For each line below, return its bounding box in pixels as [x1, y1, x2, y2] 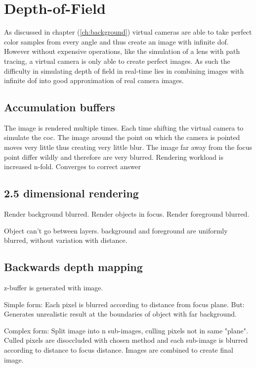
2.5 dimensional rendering [4, 185, 139, 201]
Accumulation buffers [4, 99, 115, 115]
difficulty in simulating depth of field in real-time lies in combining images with [4, 65, 244, 76]
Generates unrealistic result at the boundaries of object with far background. [4, 309, 237, 319]
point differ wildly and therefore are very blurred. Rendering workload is [4, 151, 224, 162]
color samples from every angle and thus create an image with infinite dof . [4, 36, 229, 46]
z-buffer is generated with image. [4, 282, 103, 293]
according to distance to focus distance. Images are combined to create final [4, 345, 233, 355]
